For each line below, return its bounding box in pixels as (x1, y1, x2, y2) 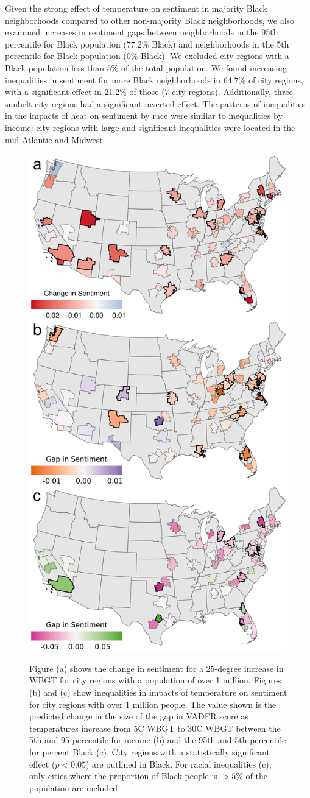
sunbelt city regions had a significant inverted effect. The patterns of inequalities (5, 97, 306, 110)
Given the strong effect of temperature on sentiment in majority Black (5, 2, 267, 14)
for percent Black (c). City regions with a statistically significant (29, 745, 270, 758)
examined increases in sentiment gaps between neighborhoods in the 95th (5, 26, 278, 38)
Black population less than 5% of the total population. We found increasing (5, 61, 287, 74)
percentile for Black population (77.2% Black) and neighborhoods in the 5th (5, 37, 289, 50)
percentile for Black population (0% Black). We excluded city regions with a (5, 49, 289, 62)
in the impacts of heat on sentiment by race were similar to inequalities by (5, 109, 283, 122)
